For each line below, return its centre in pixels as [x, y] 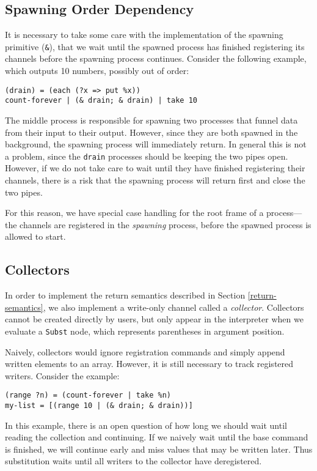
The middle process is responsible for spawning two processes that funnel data [151, 120]
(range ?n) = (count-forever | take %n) [88, 395]
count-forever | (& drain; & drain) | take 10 [101, 101]
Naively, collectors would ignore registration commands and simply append [145, 351]
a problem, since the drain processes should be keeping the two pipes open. [147, 156]
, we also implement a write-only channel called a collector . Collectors [173, 307]
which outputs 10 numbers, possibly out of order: [97, 71]
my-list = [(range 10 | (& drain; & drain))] [99, 406]
